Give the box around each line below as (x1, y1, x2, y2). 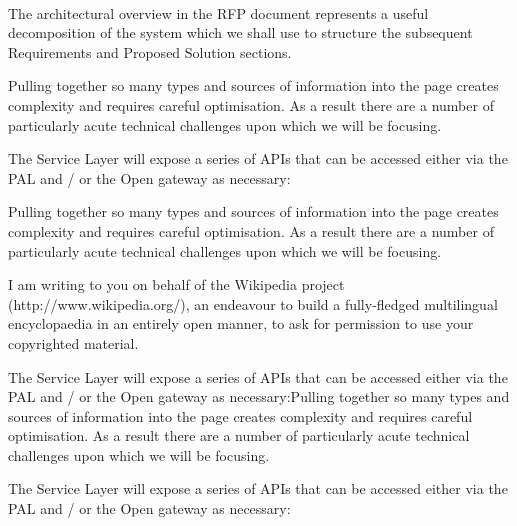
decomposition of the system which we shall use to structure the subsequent (8, 22, 473, 43)
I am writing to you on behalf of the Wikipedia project (8, 274, 345, 295)
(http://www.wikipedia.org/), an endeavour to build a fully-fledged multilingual (8, 293, 498, 314)
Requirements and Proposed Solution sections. (8, 41, 292, 62)
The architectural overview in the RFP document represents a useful (8, 2, 429, 23)
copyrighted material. (8, 332, 139, 353)
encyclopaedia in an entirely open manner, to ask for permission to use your (8, 313, 474, 334)
